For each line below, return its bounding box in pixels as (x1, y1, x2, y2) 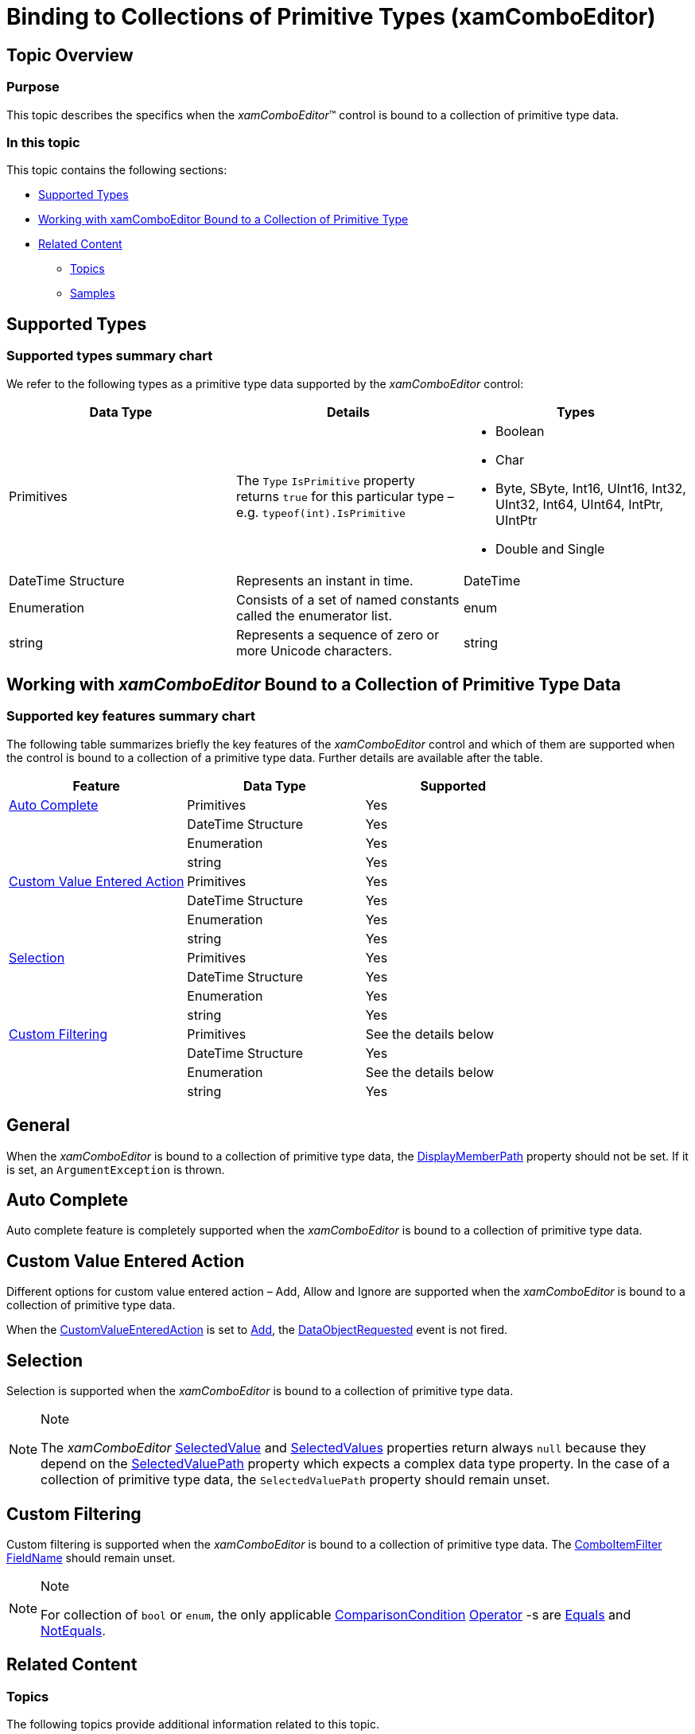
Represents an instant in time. (235, 572, 414, 589)
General (6, 1115, 71, 1136)
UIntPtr (495, 511, 538, 528)
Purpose (6, 79, 60, 95)
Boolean (495, 422, 545, 439)
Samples (70, 286, 115, 301)
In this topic (6, 134, 80, 150)
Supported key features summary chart (6, 708, 256, 725)
